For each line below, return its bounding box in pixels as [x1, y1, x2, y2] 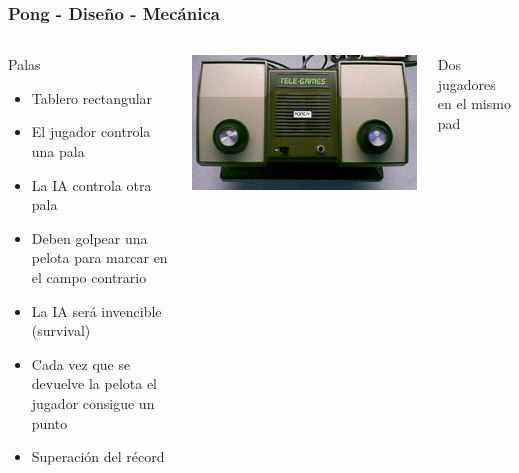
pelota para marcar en [31, 247, 168, 268]
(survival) [31, 320, 91, 341]
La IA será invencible [31, 300, 162, 321]
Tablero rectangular [31, 87, 153, 108]
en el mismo [437, 93, 511, 114]
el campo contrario [31, 266, 147, 287]
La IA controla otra [31, 174, 152, 195]
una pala [31, 141, 85, 161]
